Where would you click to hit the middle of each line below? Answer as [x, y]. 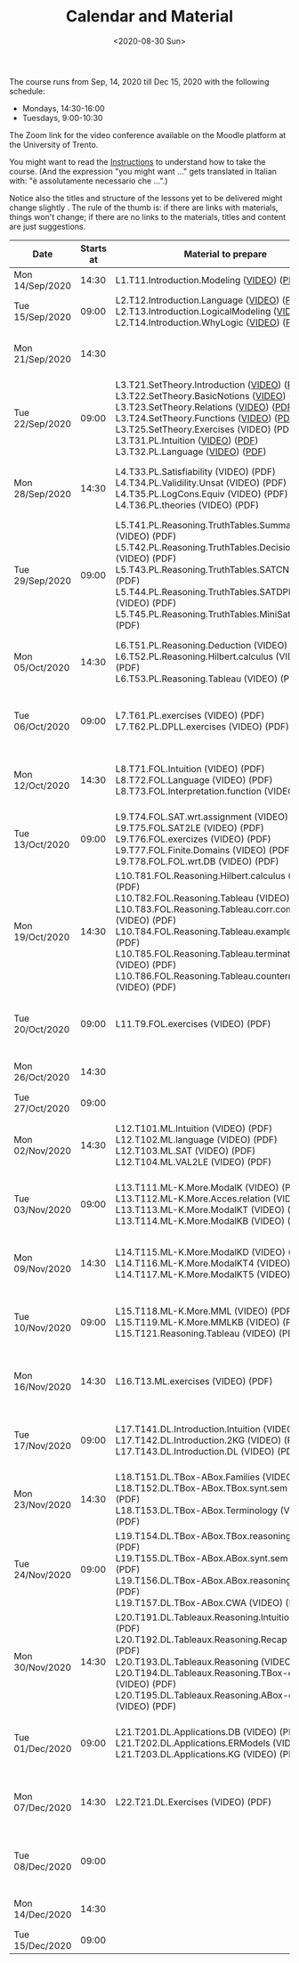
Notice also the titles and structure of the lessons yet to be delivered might [146, 198]
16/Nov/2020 [43, 1387]
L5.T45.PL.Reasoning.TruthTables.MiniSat [203, 614]
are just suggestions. [48, 226]
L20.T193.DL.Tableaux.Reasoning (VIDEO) [205, 1661]
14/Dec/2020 [43, 1914]
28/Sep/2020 [43, 493]
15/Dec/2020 [43, 1945]
